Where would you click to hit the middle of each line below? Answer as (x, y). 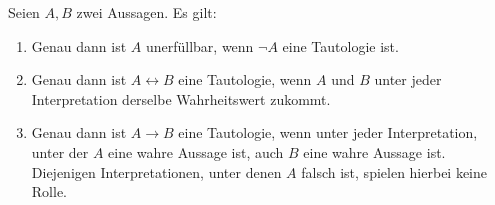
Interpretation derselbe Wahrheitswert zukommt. (181, 98)
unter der (60, 151)
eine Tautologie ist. (340, 45)
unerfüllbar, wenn (199, 45)
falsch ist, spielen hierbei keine (394, 171)
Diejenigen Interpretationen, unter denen (156, 171)
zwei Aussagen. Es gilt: (146, 12)
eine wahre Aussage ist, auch (196, 151)
